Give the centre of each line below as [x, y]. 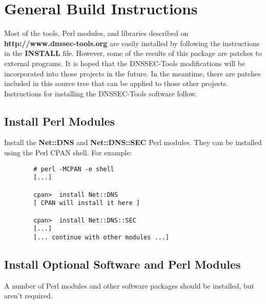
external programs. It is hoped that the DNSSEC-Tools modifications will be [125, 63]
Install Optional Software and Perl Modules [122, 264]
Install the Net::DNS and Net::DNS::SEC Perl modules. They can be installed [133, 142]
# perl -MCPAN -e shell [74, 169]
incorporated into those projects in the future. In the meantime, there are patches [132, 73]
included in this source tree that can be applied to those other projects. [116, 83]
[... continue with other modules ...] [101, 237]
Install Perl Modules [60, 121]
